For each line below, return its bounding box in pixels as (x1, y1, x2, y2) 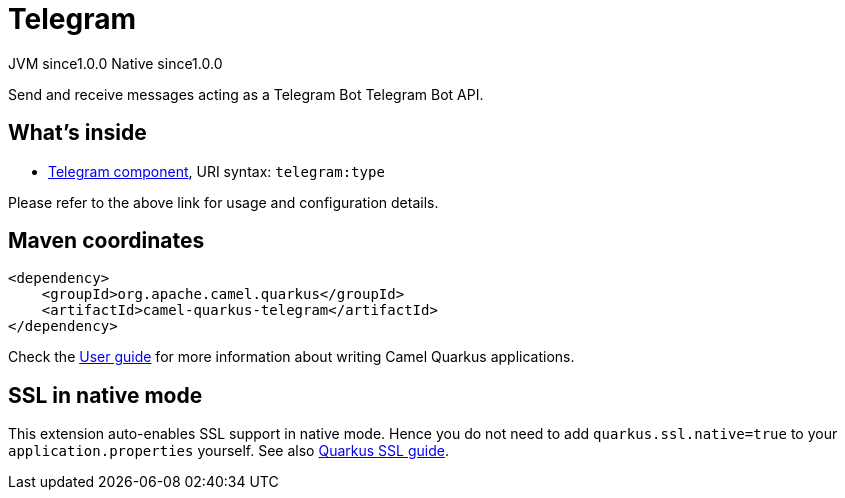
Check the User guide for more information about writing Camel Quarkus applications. (8, 348, 575, 366)
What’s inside (8, 120, 147, 146)
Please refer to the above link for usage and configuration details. (8, 193, 439, 211)
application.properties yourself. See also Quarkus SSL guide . (8, 442, 449, 460)
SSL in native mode (8, 382, 203, 408)
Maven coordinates (8, 228, 205, 254)
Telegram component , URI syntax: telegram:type (48, 162, 385, 180)
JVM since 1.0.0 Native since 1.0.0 (8, 54, 223, 72)
